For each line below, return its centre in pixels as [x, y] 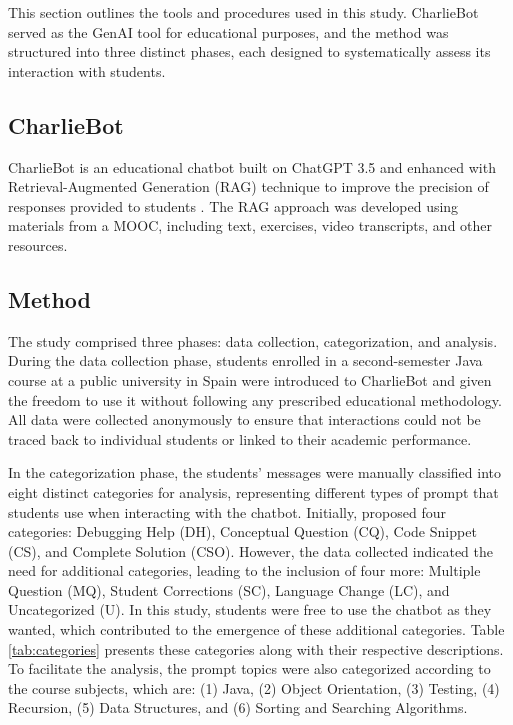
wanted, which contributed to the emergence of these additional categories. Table [256, 629]
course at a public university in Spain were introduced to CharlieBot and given [250, 379]
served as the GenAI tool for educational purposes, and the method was [228, 31]
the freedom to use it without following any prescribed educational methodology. [255, 399]
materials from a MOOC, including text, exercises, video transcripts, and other [250, 225]
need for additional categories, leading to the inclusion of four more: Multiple [244, 570]
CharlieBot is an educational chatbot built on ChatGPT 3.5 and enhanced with [252, 166]
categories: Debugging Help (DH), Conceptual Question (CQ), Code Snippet [242, 531]
